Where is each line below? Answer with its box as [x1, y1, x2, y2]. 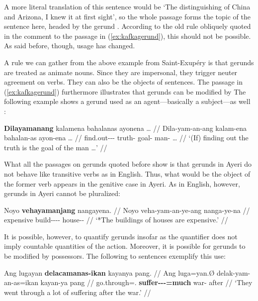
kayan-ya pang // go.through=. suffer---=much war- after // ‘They [40, 277, 253, 288]
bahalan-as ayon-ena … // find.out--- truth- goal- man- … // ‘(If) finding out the [4, 132, 249, 143]
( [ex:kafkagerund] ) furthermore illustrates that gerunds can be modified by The [4, 86, 246, 97]
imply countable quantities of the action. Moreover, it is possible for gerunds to [4, 241, 246, 251]
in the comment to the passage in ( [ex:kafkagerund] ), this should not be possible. [4, 30, 251, 41]
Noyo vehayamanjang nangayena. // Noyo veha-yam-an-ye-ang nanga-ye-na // [4, 204, 250, 215]
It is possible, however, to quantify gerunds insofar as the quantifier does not [4, 231, 238, 241]
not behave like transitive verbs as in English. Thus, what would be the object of [4, 168, 251, 179]
